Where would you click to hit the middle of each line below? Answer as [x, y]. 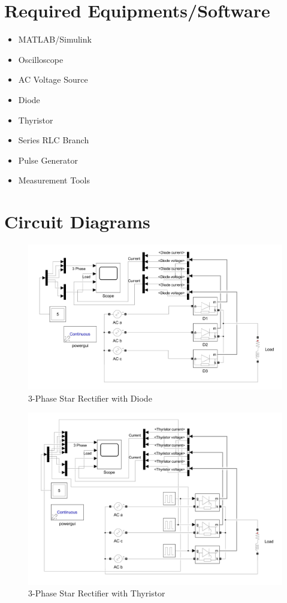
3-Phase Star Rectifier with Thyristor [97, 593]
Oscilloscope [41, 59]
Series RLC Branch [54, 140]
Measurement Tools [54, 180]
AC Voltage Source [53, 79]
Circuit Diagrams [77, 221]
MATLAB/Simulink [55, 39]
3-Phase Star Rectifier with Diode [90, 398]
